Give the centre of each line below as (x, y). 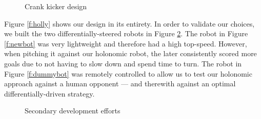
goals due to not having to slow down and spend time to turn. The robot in (123, 63)
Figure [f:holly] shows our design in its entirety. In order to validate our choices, (129, 23)
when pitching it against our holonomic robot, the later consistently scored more (130, 53)
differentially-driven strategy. (49, 93)
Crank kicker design (56, 6)
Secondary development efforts (73, 111)
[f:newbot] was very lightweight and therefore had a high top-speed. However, (126, 43)
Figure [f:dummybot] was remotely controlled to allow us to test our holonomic (128, 73)
